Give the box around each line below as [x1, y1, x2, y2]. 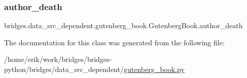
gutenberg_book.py [123, 64, 185, 74]
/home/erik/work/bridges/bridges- [4, 54, 112, 64]
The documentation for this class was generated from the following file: [4, 37, 225, 47]
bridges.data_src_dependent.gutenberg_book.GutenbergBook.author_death [4, 20, 243, 31]
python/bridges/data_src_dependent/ [4, 64, 124, 74]
